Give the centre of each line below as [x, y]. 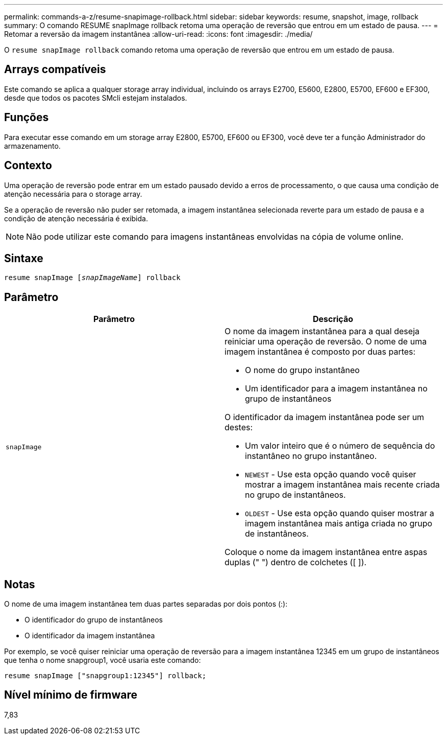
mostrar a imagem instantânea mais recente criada [342, 485]
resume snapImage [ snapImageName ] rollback [92, 278]
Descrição [333, 319]
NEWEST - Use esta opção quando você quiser [331, 475]
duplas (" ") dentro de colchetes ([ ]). [296, 562]
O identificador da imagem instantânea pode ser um [325, 417]
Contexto [28, 166]
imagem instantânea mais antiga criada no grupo [339, 524]
